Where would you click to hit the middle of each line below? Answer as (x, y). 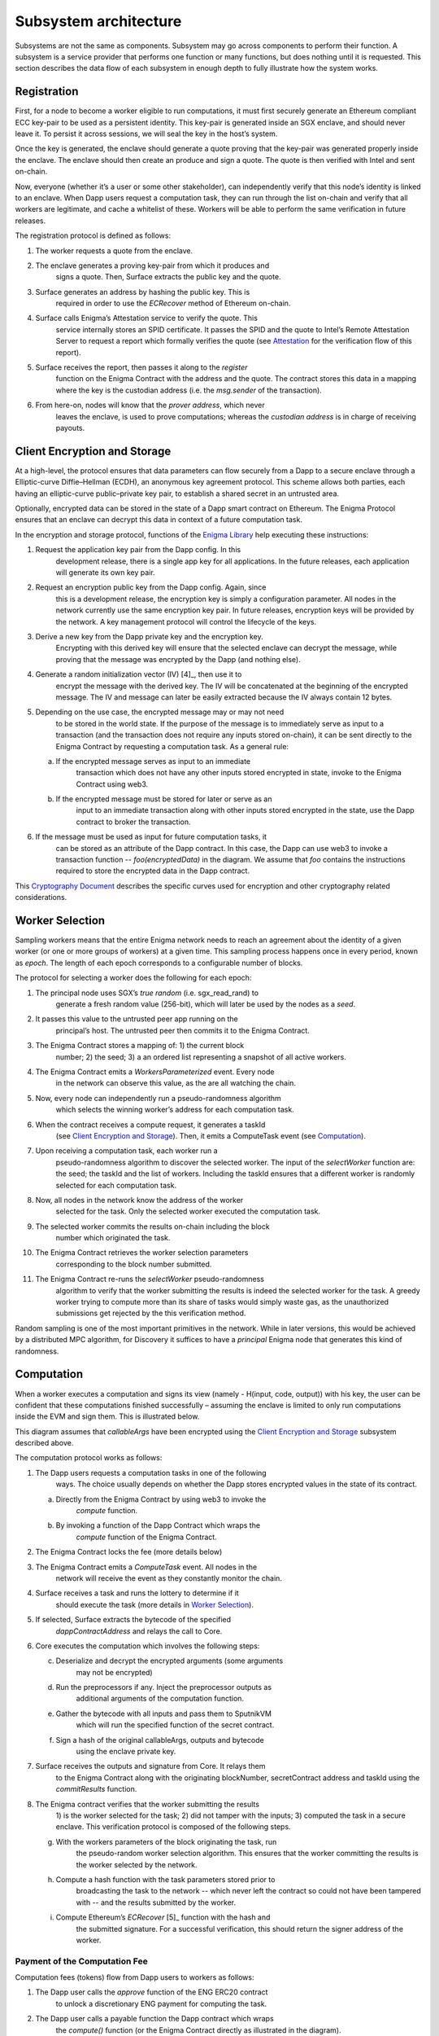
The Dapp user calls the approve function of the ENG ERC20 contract (152, 1992)
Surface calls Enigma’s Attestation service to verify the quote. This (146, 318)
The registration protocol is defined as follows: (93, 235)
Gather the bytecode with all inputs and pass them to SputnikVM (164, 1713)
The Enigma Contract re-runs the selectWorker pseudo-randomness (150, 1279)
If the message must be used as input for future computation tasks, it (151, 837)
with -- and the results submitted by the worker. (156, 1902)
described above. (44, 1443)
